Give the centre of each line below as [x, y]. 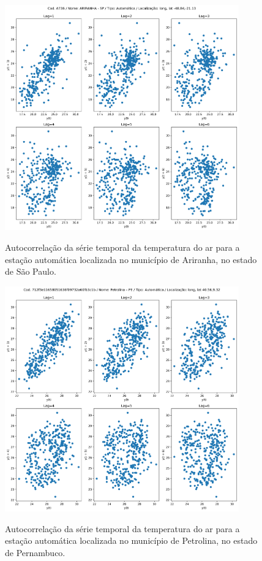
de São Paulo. [31, 271]
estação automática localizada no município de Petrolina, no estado [131, 540]
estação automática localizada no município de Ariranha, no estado [131, 259]
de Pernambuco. [35, 552]
